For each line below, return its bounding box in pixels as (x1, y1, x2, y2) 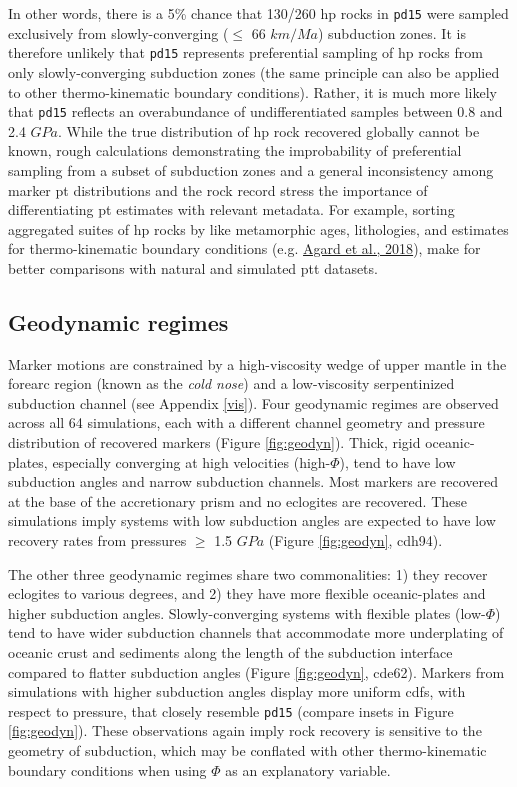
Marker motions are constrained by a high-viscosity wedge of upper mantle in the (8, 353, 507, 374)
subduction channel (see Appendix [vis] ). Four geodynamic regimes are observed (8, 392, 499, 413)
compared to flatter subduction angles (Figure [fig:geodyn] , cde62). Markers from (8, 661, 505, 682)
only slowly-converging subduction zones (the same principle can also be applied (8, 61, 500, 82)
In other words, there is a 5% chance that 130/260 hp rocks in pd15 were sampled (8, 3, 509, 23)
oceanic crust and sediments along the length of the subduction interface (8, 642, 453, 663)
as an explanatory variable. (225, 759, 391, 780)
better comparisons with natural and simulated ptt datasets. (8, 257, 378, 278)
